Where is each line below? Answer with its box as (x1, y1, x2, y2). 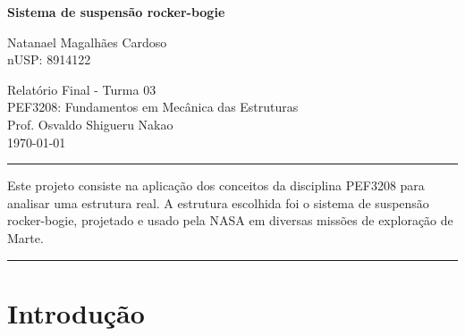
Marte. (7, 228, 44, 247)
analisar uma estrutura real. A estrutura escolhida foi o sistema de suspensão (7, 193, 429, 212)
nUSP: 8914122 (7, 50, 91, 69)
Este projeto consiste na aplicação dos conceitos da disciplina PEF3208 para (7, 176, 425, 195)
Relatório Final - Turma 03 (7, 80, 156, 98)
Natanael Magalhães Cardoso (7, 32, 167, 51)
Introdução (7, 294, 145, 331)
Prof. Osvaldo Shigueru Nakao (7, 114, 173, 133)
